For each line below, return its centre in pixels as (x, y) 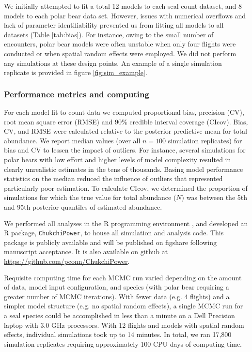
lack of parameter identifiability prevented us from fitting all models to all (114, 25)
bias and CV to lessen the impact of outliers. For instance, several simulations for (125, 150)
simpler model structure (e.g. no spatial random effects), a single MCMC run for (124, 306)
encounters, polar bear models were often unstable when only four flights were (120, 44)
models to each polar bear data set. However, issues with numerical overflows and (125, 15)
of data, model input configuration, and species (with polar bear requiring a (117, 287)
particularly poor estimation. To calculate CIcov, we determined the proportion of (126, 188)
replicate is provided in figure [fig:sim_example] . (76, 72)
